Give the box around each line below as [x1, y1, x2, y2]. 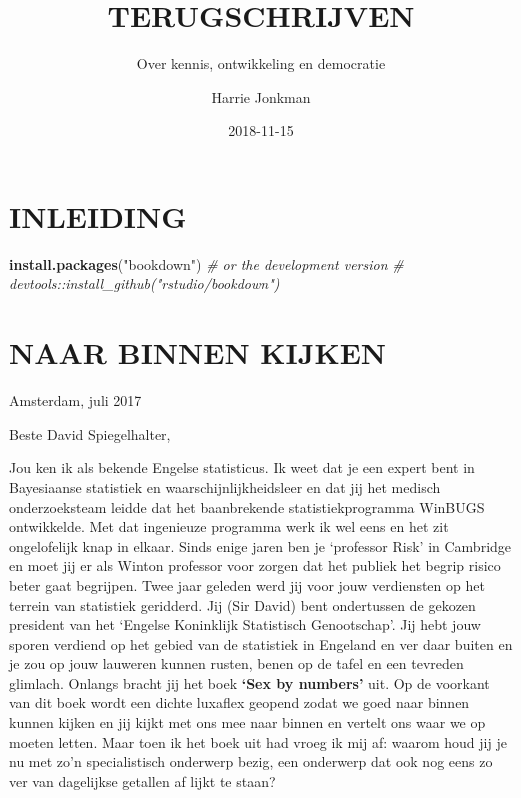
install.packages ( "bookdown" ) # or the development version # [9, 253, 404, 274]
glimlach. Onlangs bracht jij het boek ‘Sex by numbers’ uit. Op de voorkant [9, 672, 490, 693]
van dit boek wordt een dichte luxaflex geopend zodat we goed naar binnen [9, 692, 470, 713]
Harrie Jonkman [211, 86, 311, 107]
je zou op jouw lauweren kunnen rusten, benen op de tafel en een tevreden [9, 653, 464, 674]
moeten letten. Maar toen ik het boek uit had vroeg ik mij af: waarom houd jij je [9, 731, 507, 752]
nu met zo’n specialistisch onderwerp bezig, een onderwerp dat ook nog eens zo [9, 751, 493, 772]
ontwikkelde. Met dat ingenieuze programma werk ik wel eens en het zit [9, 516, 449, 537]
